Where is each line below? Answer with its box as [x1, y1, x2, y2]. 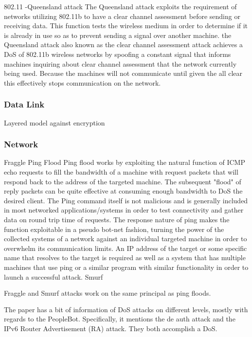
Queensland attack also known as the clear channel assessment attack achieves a [4, 39, 243, 50]
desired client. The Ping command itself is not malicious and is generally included [4, 195, 248, 205]
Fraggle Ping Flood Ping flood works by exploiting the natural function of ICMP [4, 157, 245, 167]
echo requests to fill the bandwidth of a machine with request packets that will [4, 166, 238, 177]
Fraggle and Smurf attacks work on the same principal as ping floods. [4, 288, 211, 298]
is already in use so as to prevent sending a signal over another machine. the [4, 30, 232, 40]
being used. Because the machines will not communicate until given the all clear [4, 68, 243, 78]
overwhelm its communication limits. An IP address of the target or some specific [4, 243, 247, 253]
